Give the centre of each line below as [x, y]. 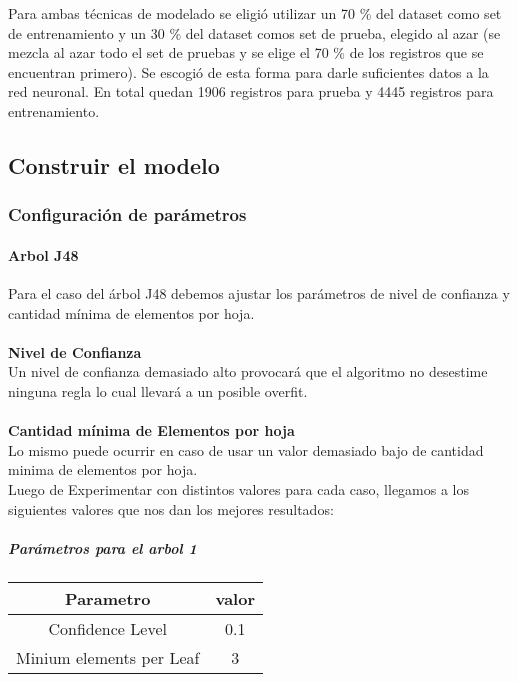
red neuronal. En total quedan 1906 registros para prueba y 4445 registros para [251, 91]
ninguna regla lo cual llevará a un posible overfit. [158, 390]
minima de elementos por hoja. [103, 469]
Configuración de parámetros [127, 214]
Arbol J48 [43, 254]
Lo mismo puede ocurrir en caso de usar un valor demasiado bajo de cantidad [246, 449]
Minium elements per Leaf [108, 657]
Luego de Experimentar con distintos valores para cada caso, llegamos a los [239, 488]
